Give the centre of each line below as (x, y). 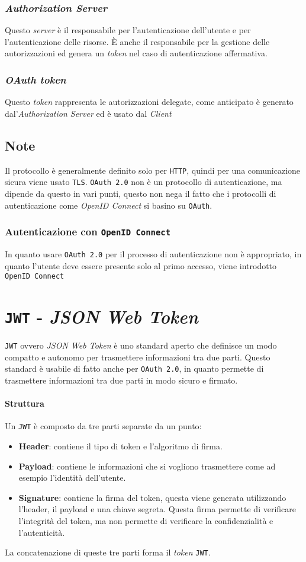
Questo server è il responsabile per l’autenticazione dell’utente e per (128, 30)
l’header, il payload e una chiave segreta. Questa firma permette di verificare (157, 509)
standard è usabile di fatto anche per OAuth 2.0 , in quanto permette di (134, 368)
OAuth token (36, 79)
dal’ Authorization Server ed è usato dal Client (88, 113)
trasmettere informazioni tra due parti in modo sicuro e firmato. (121, 380)
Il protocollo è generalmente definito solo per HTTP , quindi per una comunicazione (153, 170)
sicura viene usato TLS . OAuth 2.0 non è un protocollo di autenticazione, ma (144, 182)
